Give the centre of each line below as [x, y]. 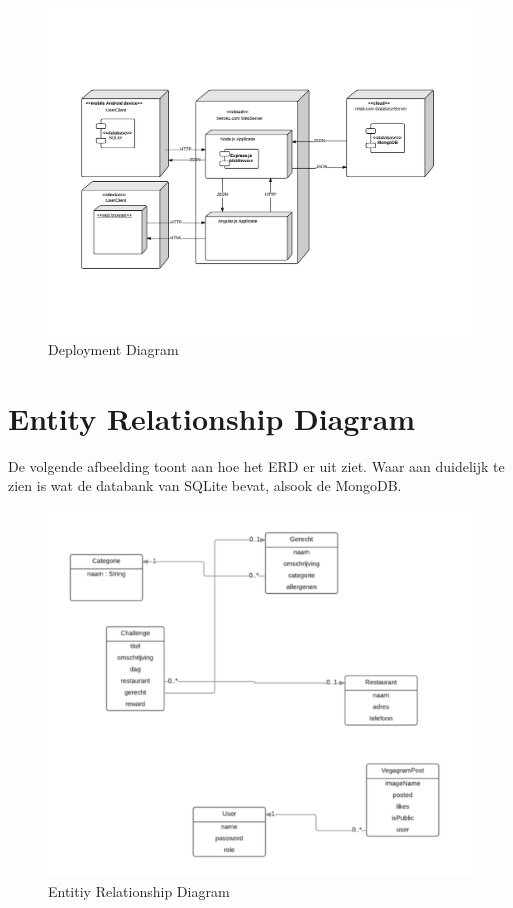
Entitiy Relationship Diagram [139, 890]
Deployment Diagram [113, 349]
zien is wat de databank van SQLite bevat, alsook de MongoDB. [205, 485]
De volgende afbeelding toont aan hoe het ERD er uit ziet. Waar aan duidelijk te [256, 465]
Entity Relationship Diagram [212, 417]
